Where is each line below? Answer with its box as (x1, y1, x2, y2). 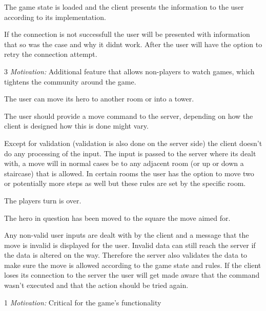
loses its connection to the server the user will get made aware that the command (4, 269, 260, 280)
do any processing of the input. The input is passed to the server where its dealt (4, 148, 256, 158)
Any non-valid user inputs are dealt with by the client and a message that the (4, 230, 249, 240)
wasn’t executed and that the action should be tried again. (4, 280, 189, 291)
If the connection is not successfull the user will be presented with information (4, 29, 250, 39)
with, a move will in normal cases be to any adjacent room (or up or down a (4, 158, 244, 169)
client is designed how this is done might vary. (4, 120, 149, 131)
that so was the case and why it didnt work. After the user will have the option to (4, 38, 262, 49)
